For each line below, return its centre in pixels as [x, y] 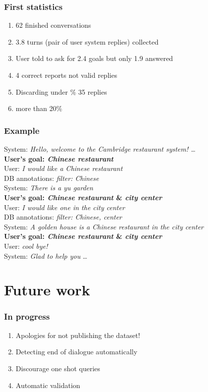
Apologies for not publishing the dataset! [78, 335]
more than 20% [39, 108]
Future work [47, 290]
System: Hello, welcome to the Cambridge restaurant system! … [100, 149]
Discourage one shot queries [58, 368]
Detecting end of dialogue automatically [76, 352]
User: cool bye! [26, 246]
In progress [27, 316]
